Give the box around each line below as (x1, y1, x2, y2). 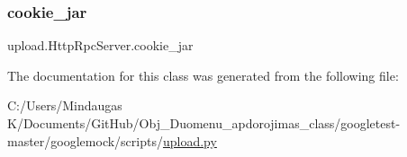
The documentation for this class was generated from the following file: (7, 65, 399, 84)
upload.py (162, 131, 217, 150)
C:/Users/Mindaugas (7, 96, 122, 115)
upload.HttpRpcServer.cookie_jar (7, 36, 194, 55)
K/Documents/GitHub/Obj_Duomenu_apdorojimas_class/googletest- (7, 114, 401, 132)
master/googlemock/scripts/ (7, 131, 163, 150)
